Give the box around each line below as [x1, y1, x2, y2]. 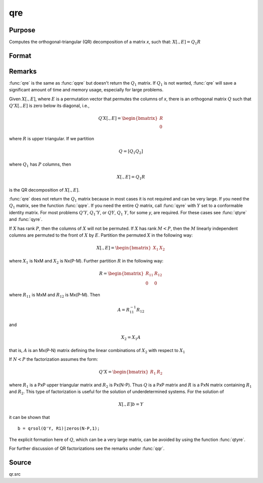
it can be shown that [9, 414, 50, 420]
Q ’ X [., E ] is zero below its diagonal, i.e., [9, 103, 90, 109]
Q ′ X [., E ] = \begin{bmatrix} [98, 115, 158, 121]
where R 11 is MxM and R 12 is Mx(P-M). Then [9, 292, 100, 299]
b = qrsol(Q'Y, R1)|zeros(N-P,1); [18, 426, 100, 431]
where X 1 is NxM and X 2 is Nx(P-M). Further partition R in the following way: [9, 258, 164, 265]
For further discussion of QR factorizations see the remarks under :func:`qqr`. [9, 445, 165, 451]
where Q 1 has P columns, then [9, 161, 72, 168]
